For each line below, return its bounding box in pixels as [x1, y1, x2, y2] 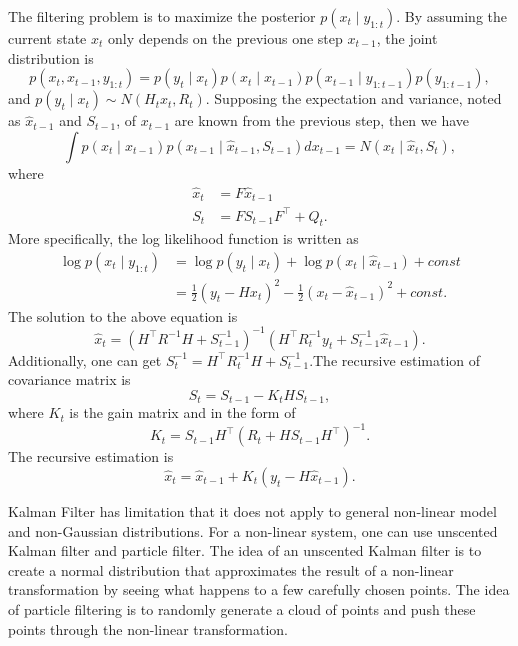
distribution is [8, 47, 94, 68]
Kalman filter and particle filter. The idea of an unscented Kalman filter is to [8, 540, 482, 561]
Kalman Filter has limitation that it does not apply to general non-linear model [8, 500, 497, 521]
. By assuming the [396, 6, 507, 26]
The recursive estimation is [8, 446, 174, 467]
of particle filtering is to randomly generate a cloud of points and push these [8, 598, 476, 619]
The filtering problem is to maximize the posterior [8, 6, 316, 26]
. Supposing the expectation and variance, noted [205, 88, 502, 109]
